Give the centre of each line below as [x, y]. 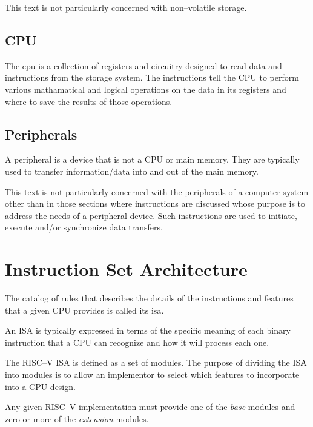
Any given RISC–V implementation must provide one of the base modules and [150, 407]
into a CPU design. [40, 386]
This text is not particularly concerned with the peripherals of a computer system [157, 191]
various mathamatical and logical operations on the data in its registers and [146, 89]
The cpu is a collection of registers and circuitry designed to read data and [143, 65]
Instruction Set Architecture [126, 269]
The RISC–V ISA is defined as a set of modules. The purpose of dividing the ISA [156, 362]
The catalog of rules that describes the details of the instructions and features [149, 298]
